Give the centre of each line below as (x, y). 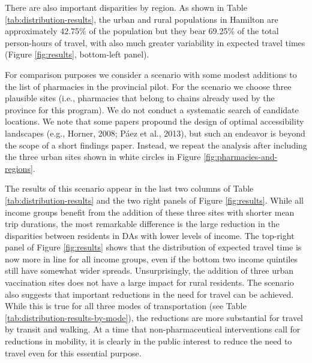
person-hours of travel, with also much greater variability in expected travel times (155, 42)
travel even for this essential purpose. (73, 353)
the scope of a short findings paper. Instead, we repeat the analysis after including (156, 145)
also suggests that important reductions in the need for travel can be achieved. (149, 294)
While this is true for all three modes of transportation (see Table (126, 306)
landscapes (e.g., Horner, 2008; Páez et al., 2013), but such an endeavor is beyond (155, 133)
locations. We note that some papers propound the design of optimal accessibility (154, 121)
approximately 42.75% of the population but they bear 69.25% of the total (142, 31)
